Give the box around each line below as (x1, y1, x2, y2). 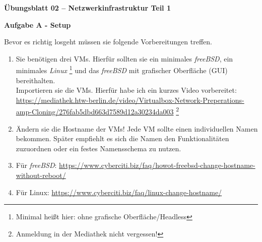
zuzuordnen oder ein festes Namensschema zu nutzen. (16, 143, 181, 153)
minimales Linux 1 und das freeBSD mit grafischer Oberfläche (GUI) (16, 64, 228, 76)
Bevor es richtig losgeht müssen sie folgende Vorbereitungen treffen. (4, 36, 212, 47)
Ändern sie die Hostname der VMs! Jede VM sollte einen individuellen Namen (16, 123, 258, 134)
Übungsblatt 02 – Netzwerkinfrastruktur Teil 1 (4, 3, 171, 13)
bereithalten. (16, 75, 55, 85)
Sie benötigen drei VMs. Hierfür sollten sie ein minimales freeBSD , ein (16, 53, 233, 64)
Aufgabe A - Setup (4, 19, 71, 30)
